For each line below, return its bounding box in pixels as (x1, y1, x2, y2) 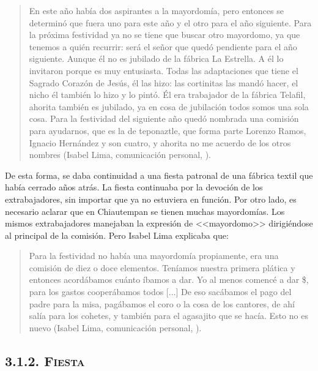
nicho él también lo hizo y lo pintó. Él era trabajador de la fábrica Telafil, (29, 88, 306, 101)
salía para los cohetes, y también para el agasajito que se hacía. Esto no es (29, 309, 308, 322)
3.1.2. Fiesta (5, 351, 85, 370)
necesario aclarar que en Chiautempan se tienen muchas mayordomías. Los (5, 204, 285, 217)
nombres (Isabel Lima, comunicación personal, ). (29, 148, 212, 161)
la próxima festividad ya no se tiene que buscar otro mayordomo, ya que (29, 28, 300, 41)
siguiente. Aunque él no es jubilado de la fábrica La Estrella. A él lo (29, 52, 284, 65)
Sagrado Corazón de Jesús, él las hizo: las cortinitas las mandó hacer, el (29, 76, 298, 89)
